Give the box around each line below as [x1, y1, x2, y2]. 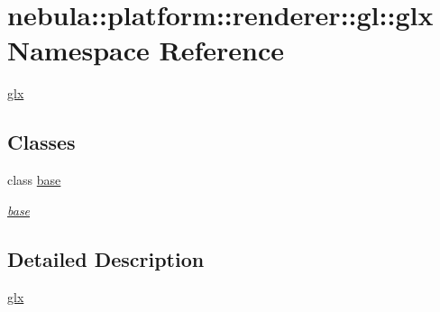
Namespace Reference [7, 32, 284, 69]
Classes [7, 128, 76, 156]
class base [7, 170, 61, 189]
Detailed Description [7, 244, 205, 272]
